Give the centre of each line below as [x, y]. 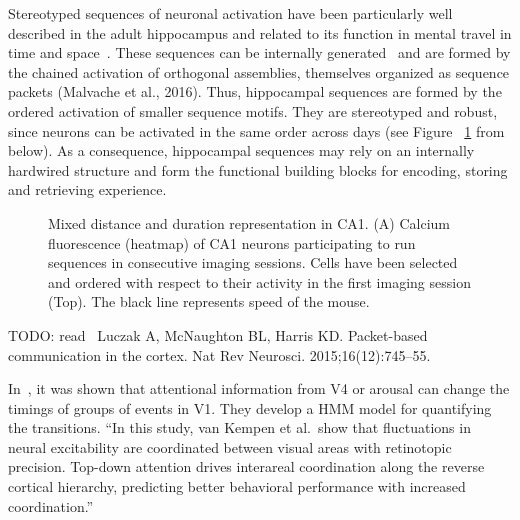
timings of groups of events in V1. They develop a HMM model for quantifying [250, 407]
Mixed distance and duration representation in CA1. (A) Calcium [249, 222]
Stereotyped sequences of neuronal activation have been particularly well [230, 13]
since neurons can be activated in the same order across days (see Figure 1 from [256, 130]
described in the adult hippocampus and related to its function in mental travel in [260, 32]
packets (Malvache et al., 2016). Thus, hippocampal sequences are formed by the [255, 91]
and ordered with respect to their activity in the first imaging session [259, 281]
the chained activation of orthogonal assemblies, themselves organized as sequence [259, 71]
